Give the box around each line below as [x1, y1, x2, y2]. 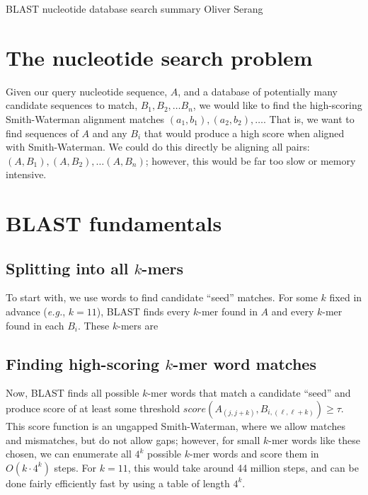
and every [271, 304, 314, 319]
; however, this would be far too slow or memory [145, 153, 356, 168]
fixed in [329, 290, 362, 305]
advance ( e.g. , [6, 304, 66, 319]
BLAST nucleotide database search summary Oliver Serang [6, 1, 263, 16]
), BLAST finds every [96, 304, 190, 319]
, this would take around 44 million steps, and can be [127, 460, 359, 474]
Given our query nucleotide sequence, [6, 83, 168, 98]
